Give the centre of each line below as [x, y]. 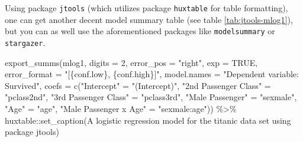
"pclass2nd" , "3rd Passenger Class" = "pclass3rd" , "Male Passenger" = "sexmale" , [151, 97]
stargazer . [25, 42]
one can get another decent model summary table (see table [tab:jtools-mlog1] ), [149, 19]
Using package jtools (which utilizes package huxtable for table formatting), [146, 8]
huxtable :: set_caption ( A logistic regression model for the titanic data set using [148, 120]
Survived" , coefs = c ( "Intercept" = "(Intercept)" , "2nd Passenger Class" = [138, 85]
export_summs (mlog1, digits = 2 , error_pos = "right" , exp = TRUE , [131, 62]
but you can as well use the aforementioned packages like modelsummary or [140, 31]
